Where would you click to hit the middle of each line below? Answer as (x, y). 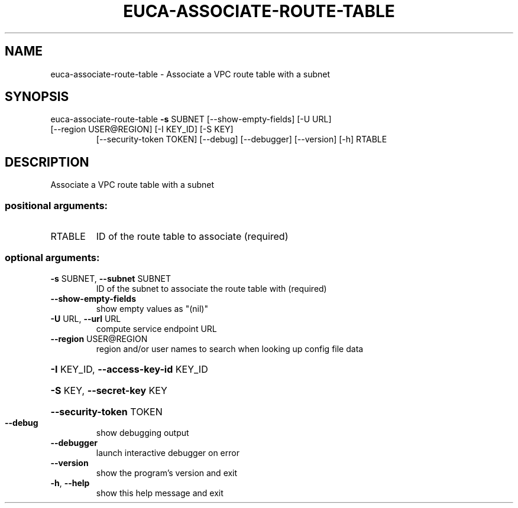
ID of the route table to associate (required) (192, 237)
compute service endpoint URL (156, 328)
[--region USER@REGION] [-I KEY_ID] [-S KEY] (142, 129)
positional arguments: (56, 205)
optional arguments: (52, 258)
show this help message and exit (160, 493)
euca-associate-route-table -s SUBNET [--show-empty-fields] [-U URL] (191, 119)
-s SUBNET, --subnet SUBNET (111, 278)
